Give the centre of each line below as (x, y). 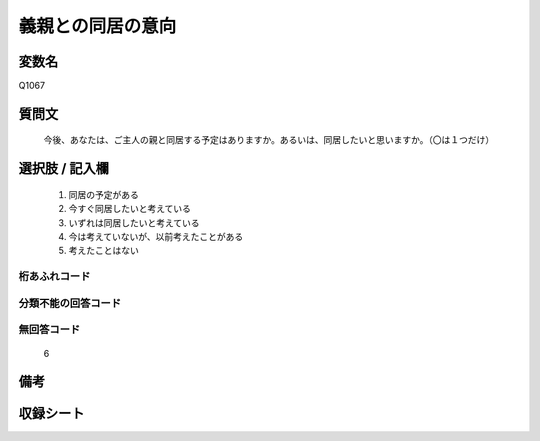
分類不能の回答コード (70, 303)
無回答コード (49, 330)
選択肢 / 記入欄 (64, 168)
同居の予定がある (103, 194)
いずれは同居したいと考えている (134, 222)
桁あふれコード (54, 277)
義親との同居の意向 (97, 26)
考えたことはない (103, 251)
